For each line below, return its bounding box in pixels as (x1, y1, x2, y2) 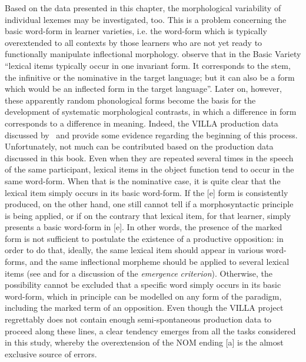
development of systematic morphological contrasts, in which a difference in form (5, 105, 297, 118)
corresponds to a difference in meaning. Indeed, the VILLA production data (5, 117, 278, 129)
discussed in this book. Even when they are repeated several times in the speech (5, 151, 294, 164)
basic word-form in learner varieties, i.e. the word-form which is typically (5, 25, 267, 37)
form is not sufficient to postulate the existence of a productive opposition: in (5, 232, 284, 244)
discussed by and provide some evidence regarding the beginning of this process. (5, 128, 298, 141)
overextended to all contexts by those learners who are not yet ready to (5, 36, 262, 48)
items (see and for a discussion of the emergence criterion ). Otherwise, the (5, 267, 273, 279)
